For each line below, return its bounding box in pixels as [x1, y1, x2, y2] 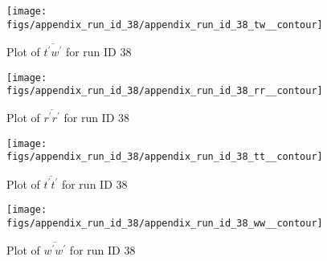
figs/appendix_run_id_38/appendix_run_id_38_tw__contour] [6, 18, 323, 31]
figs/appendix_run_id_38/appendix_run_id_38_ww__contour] [6, 218, 323, 230]
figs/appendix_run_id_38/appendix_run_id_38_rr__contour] [6, 85, 323, 97]
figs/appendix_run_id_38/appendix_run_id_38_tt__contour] [6, 151, 323, 163]
